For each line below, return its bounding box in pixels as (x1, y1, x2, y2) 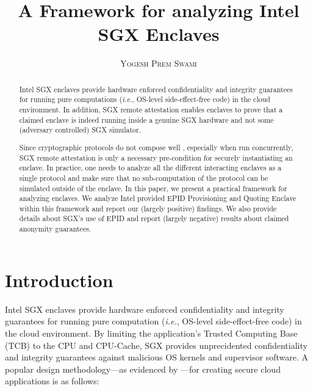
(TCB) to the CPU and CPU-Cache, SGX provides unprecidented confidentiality (5, 338, 308, 351)
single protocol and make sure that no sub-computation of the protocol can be (19, 172, 268, 183)
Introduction (5, 267, 113, 292)
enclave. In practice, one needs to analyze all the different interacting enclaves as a (19, 163, 282, 173)
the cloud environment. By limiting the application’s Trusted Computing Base (5, 326, 298, 339)
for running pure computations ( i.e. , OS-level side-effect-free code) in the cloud (19, 94, 270, 104)
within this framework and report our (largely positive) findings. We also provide (19, 203, 277, 213)
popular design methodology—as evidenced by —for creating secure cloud (5, 362, 281, 375)
